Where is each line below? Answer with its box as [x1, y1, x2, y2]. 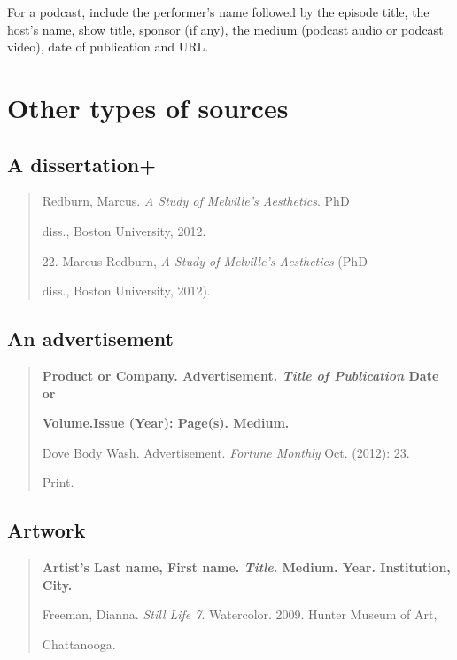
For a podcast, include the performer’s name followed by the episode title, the [7, 3, 430, 20]
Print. [42, 473, 74, 491]
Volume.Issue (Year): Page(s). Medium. [42, 413, 290, 432]
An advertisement [7, 325, 174, 352]
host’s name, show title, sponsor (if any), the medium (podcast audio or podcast [7, 20, 444, 38]
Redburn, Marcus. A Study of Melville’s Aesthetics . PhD [42, 192, 350, 210]
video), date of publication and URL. [7, 37, 209, 56]
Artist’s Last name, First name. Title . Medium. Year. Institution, [42, 558, 451, 577]
